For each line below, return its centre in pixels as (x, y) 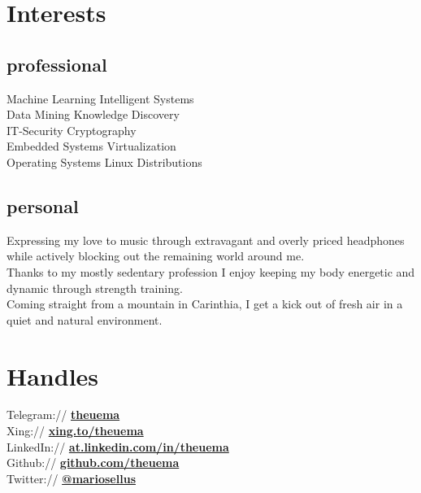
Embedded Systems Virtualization (91, 146)
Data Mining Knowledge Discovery (93, 114)
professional (57, 64)
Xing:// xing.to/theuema (75, 431)
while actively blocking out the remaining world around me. (156, 256)
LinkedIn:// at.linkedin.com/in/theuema (118, 446)
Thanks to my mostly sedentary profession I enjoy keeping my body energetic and (211, 271)
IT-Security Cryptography (72, 130)
